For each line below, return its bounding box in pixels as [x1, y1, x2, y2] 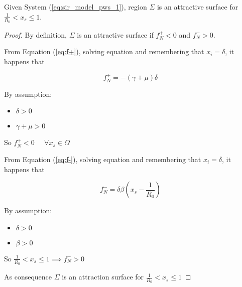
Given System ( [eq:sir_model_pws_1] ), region [4, 2, 147, 12]
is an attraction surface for [62, 271, 144, 282]
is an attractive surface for [157, 2, 238, 12]
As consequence [4, 271, 52, 282]
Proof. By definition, [4, 29, 67, 40]
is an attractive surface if [77, 29, 154, 40]
